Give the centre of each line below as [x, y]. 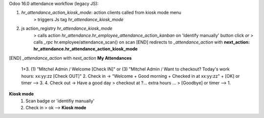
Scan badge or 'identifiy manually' [60, 101]
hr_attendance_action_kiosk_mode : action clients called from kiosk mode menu [101, 13]
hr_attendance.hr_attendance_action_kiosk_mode [86, 49]
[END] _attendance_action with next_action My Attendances [70, 58]
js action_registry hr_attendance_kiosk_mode [67, 28]
